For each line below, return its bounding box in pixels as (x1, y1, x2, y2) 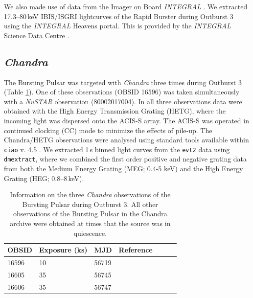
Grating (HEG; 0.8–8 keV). (4, 173, 84, 183)
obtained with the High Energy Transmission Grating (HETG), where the (4, 106, 226, 116)
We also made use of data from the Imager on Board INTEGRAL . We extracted (4, 1, 248, 11)
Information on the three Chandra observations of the (10, 189, 171, 200)
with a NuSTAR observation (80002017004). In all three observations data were (4, 96, 242, 106)
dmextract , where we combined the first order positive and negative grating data (4, 154, 247, 164)
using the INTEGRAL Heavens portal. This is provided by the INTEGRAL (4, 21, 231, 31)
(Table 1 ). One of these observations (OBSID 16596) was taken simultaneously (4, 87, 240, 97)
